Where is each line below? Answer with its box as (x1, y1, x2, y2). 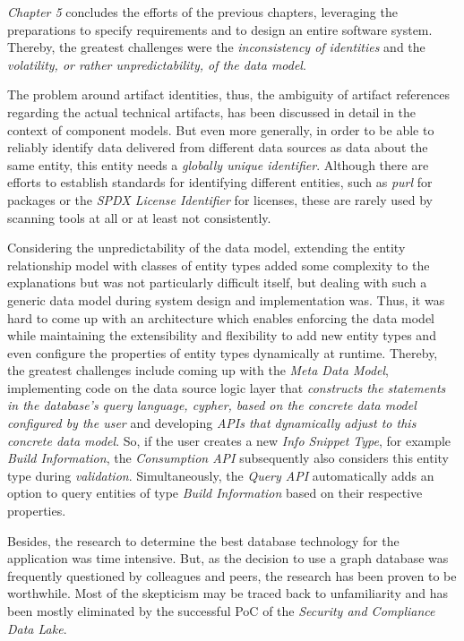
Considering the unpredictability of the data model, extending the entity (7, 238, 406, 257)
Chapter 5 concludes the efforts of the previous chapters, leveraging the (7, 3, 398, 21)
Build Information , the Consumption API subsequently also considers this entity (7, 449, 449, 467)
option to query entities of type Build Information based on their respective (7, 483, 423, 502)
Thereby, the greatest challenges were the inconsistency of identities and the (7, 38, 425, 56)
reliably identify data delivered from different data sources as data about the (7, 138, 428, 157)
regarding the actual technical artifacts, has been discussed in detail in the (7, 102, 416, 121)
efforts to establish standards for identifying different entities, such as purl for (7, 173, 433, 192)
